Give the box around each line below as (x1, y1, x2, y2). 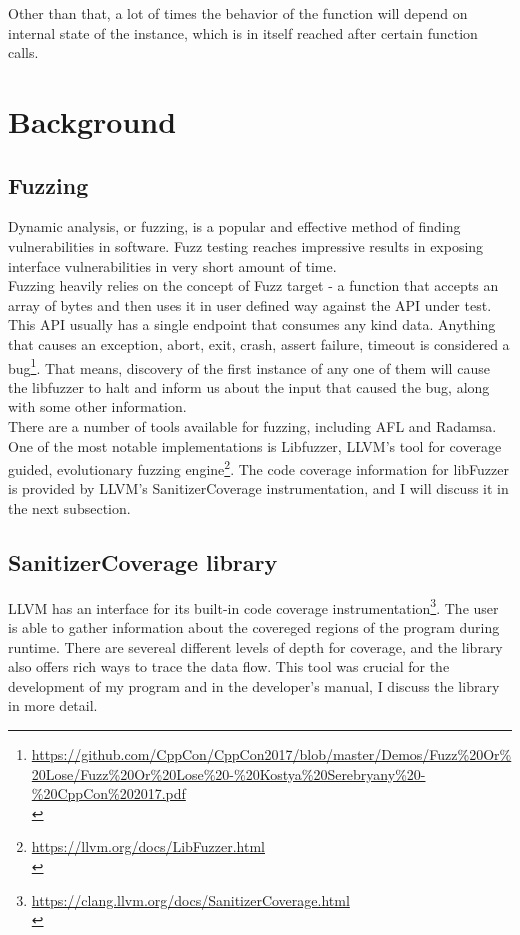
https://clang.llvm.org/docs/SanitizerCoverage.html (31, 889, 350, 910)
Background (8, 100, 177, 141)
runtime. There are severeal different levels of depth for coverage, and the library (8, 636, 503, 657)
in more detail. (8, 695, 98, 716)
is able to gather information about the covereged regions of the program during (8, 617, 500, 638)
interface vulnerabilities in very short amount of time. (8, 255, 337, 276)
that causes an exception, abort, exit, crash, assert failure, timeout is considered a (8, 333, 510, 354)
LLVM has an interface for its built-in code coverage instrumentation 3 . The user (8, 594, 499, 618)
